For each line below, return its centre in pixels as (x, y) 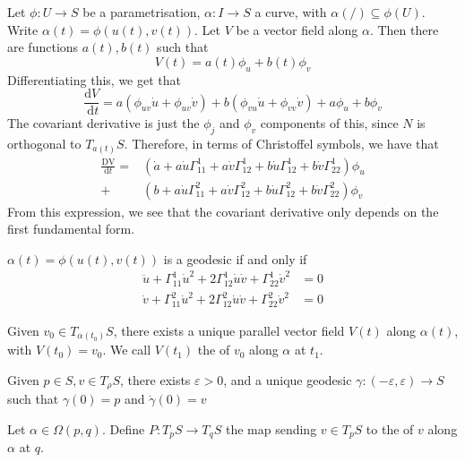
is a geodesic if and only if (235, 258)
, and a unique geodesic (288, 379)
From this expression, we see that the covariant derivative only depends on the (223, 211)
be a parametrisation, (142, 12)
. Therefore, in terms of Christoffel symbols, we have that (281, 144)
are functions (43, 47)
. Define (123, 428)
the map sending (271, 428)
